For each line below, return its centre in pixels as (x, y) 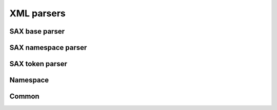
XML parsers (38, 13)
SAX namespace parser (48, 48)
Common (24, 97)
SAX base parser (37, 31)
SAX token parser (38, 64)
